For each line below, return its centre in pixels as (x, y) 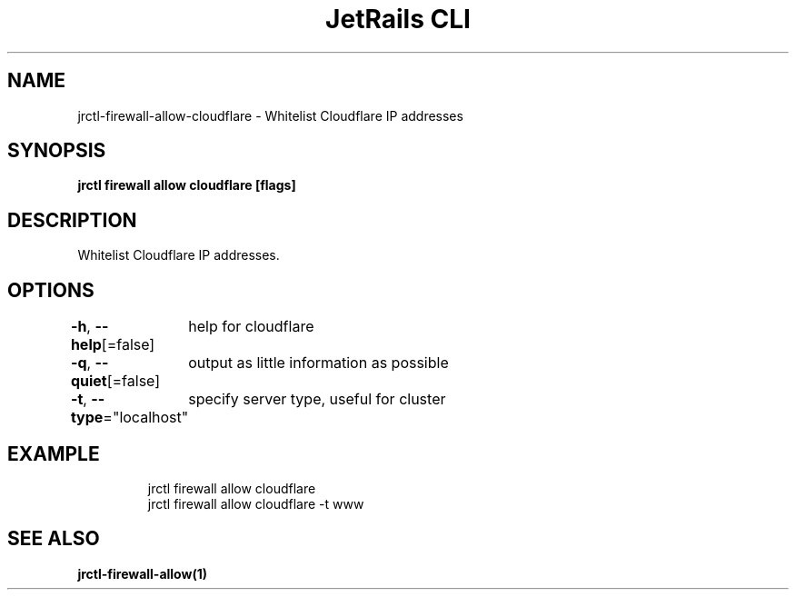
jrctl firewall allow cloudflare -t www (256, 503)
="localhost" (146, 418)
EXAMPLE (54, 453)
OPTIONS (51, 290)
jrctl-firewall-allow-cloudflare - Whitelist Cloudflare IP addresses (270, 115)
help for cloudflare (251, 327)
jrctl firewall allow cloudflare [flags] (187, 185)
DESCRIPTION (72, 220)
